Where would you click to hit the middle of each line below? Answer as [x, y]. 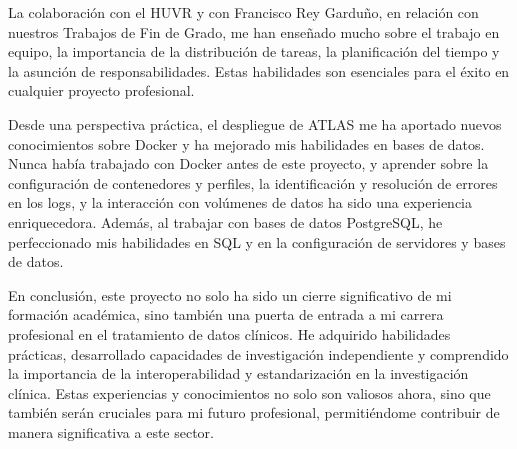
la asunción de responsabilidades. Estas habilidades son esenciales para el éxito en [259, 70]
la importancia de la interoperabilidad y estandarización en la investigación [238, 373]
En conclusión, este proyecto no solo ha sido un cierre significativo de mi [230, 294]
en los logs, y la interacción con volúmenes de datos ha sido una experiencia [240, 202]
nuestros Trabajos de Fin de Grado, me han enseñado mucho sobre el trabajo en [254, 31]
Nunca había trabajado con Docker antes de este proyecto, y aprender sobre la [248, 163]
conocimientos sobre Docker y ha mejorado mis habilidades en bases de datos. [246, 143]
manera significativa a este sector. [111, 431]
